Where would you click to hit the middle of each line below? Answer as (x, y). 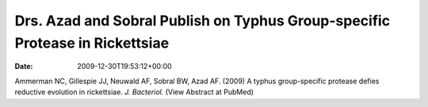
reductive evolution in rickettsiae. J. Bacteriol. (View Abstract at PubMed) (134, 92)
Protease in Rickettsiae (92, 43)
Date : (24, 67)
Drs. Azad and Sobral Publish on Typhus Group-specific (203, 21)
